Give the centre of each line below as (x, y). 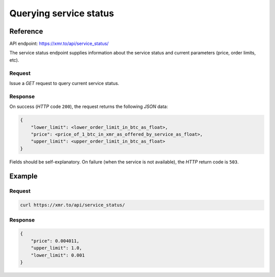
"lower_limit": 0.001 (58, 255)
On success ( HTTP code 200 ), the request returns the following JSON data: (89, 106)
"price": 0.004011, (55, 241)
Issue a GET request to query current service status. (64, 83)
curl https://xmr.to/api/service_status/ (73, 205)
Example (23, 176)
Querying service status (62, 13)
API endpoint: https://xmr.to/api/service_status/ (59, 44)
